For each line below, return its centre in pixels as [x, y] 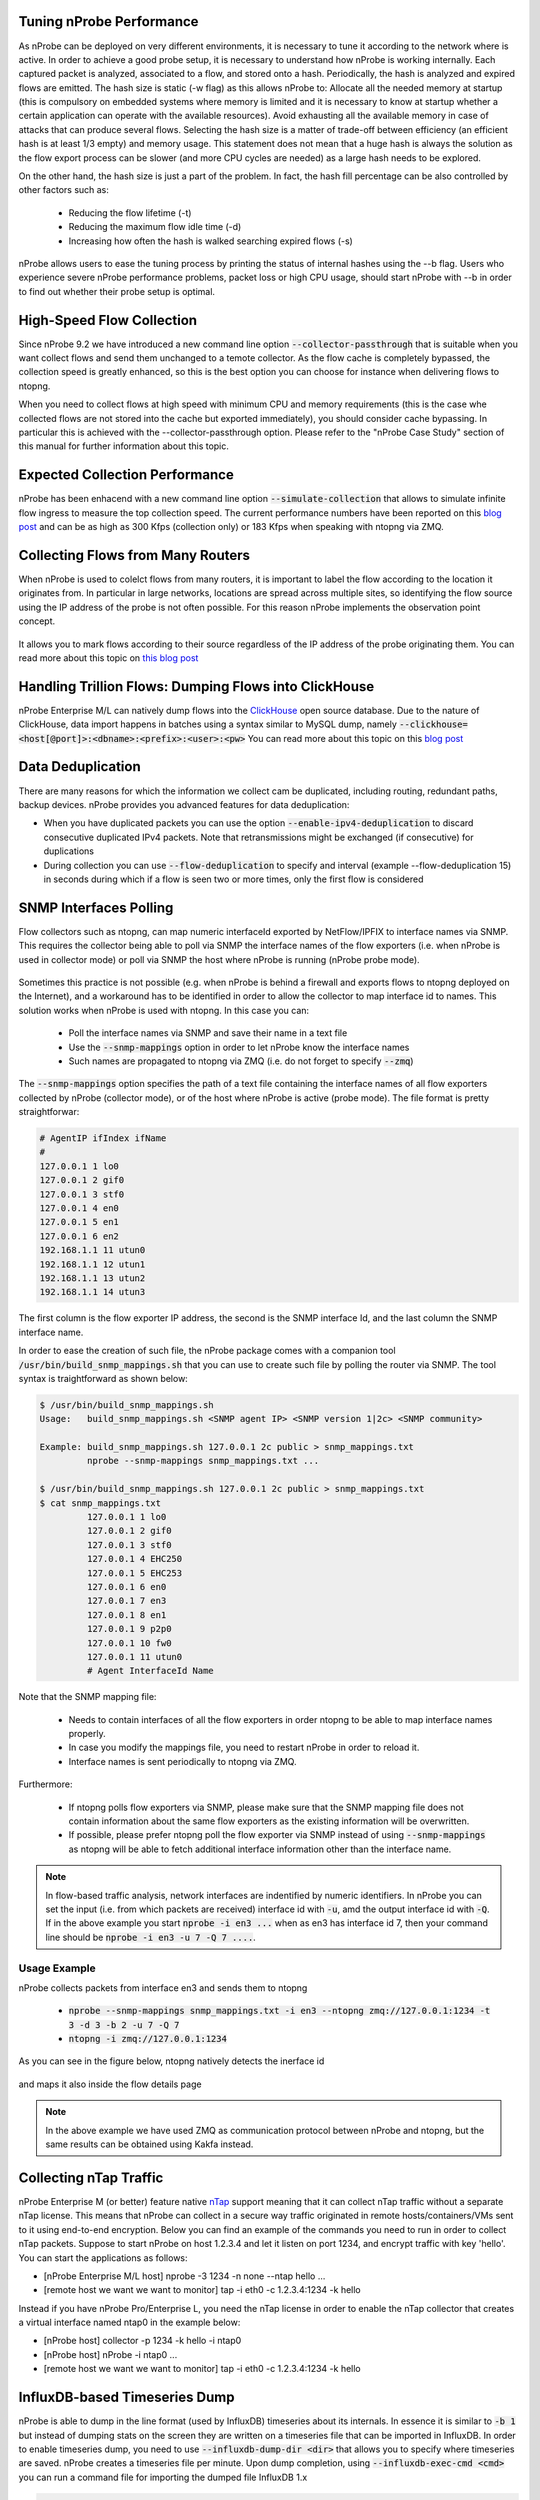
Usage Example [57, 1968]
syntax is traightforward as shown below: [103, 1378]
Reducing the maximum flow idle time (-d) [155, 227]
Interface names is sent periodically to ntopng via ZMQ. [182, 1761]
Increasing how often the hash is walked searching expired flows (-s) [211, 241]
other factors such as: [64, 190]
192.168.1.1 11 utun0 [92, 1250]
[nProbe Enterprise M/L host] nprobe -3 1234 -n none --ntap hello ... [184, 2276]
